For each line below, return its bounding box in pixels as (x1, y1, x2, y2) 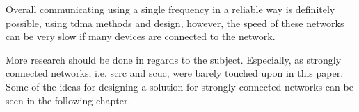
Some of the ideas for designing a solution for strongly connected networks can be (6, 79, 353, 93)
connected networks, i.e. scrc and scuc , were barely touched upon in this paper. (6, 66, 344, 80)
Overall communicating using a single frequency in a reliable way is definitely (6, 2, 335, 16)
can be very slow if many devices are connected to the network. (6, 29, 276, 44)
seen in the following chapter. (6, 93, 131, 107)
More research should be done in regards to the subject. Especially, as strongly (6, 52, 342, 66)
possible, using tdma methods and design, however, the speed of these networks (6, 15, 344, 30)
